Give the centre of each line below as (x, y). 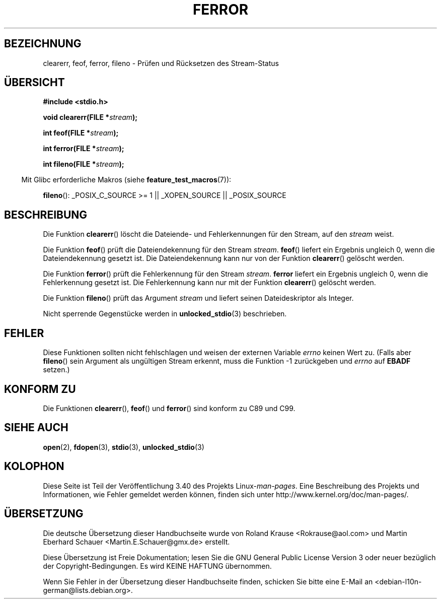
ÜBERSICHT (34, 83)
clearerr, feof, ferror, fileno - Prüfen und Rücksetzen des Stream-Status (161, 63)
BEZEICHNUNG (43, 44)
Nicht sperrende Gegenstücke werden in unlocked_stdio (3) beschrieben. (165, 314)
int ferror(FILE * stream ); (84, 149)
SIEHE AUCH (36, 428)
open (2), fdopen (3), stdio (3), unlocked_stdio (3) (124, 447)
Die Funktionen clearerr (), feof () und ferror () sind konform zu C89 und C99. (169, 408)
